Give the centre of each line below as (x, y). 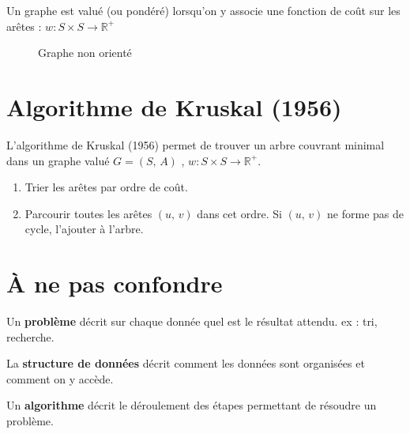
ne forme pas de (365, 213)
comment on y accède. (60, 378)
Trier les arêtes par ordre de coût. (106, 187)
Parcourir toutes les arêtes (88, 213)
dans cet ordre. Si (239, 213)
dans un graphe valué (58, 160)
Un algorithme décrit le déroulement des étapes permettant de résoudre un (192, 405)
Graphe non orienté (85, 53)
